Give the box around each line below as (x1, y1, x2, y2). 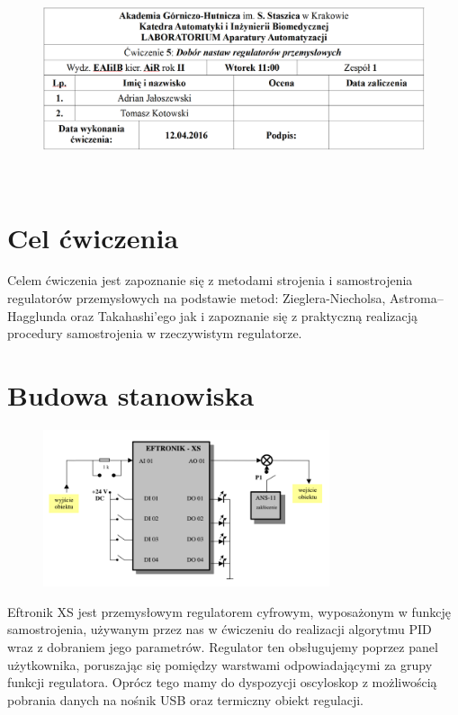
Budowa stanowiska (7, 377, 255, 414)
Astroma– (390, 289, 444, 308)
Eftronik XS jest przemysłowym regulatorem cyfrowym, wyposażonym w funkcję (7, 602, 451, 621)
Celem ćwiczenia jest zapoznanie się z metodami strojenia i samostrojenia (7, 271, 413, 290)
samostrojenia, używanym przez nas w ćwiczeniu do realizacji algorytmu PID (7, 620, 432, 639)
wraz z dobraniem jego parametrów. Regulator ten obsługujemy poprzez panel (7, 638, 438, 657)
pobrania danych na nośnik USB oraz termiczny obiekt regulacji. (7, 690, 364, 709)
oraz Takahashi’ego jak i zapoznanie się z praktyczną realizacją (70, 306, 418, 325)
